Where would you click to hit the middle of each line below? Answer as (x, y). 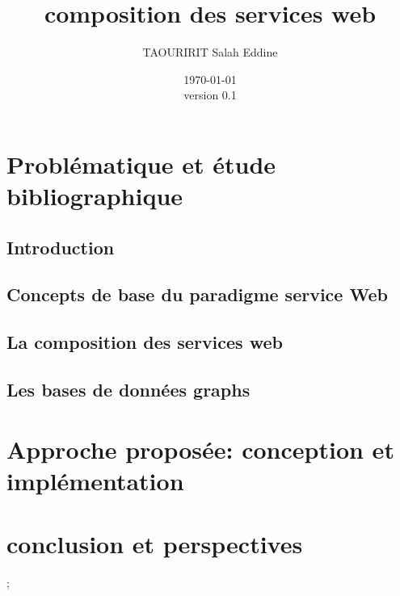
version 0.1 (210, 95)
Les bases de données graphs (128, 390)
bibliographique (95, 196)
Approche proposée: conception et (200, 449)
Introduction (61, 247)
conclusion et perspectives (155, 544)
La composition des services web (145, 342)
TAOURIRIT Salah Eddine (210, 52)
